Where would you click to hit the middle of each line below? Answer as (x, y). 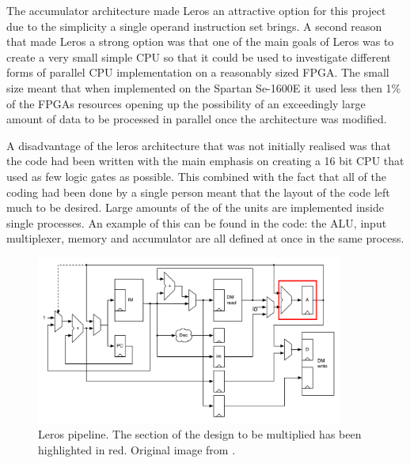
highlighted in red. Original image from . (137, 449)
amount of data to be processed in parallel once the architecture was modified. (197, 119)
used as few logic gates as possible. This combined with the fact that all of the (196, 176)
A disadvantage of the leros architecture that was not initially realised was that (199, 145)
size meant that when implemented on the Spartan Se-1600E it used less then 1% (204, 87)
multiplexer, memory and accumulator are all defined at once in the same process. (205, 238)
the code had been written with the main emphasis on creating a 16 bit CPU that (205, 161)
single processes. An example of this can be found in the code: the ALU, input (197, 222)
